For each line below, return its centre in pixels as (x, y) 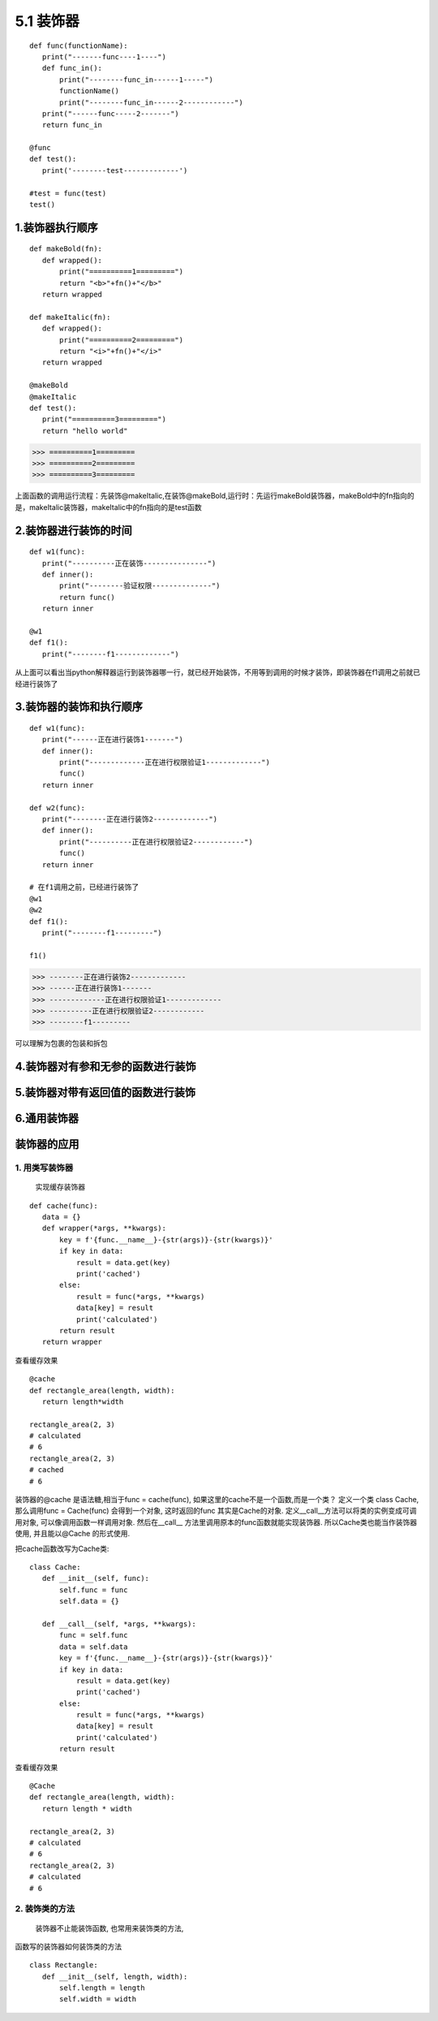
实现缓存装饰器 (60, 1187)
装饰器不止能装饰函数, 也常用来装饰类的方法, (109, 1928)
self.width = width (98, 1999)
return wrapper (72, 1342)
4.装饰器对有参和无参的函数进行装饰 (105, 1067)
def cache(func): (64, 1205)
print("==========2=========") (122, 340)
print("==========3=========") (104, 419)
